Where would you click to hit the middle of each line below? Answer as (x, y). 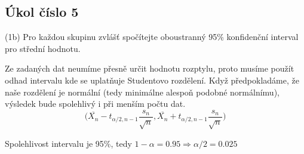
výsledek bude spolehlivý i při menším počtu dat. (95, 104)
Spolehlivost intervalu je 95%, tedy (68, 143)
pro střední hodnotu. (43, 48)
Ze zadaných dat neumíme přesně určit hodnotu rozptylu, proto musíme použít (150, 68)
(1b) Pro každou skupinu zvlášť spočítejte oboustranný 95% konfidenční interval (152, 37)
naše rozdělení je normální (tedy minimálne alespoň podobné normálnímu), (142, 92)
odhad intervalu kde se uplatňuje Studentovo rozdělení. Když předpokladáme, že (152, 80)
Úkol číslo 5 (42, 12)
